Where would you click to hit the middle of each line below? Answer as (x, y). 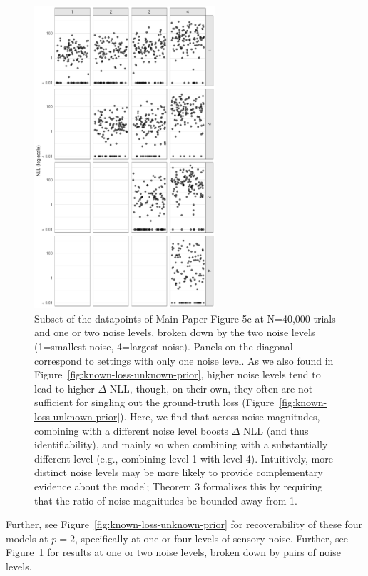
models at (27, 538)
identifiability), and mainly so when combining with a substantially (181, 444)
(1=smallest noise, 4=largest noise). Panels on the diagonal (164, 347)
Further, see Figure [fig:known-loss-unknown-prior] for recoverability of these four (184, 524)
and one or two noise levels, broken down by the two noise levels (175, 332)
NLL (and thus (276, 430)
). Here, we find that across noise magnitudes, (220, 416)
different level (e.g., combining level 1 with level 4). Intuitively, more (184, 458)
